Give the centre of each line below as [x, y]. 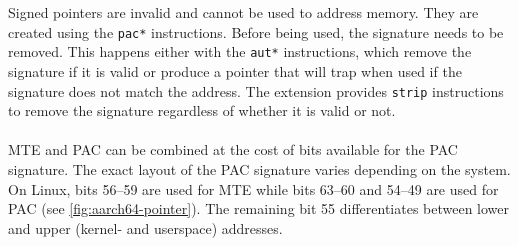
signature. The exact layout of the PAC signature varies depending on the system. [259, 168]
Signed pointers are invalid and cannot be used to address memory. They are [243, 12]
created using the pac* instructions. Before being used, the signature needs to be [256, 31]
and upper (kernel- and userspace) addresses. [145, 227]
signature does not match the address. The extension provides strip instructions [256, 90]
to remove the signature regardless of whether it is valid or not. [202, 110]
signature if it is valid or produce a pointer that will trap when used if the [235, 70]
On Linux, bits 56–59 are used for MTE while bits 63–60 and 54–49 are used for [253, 188]
